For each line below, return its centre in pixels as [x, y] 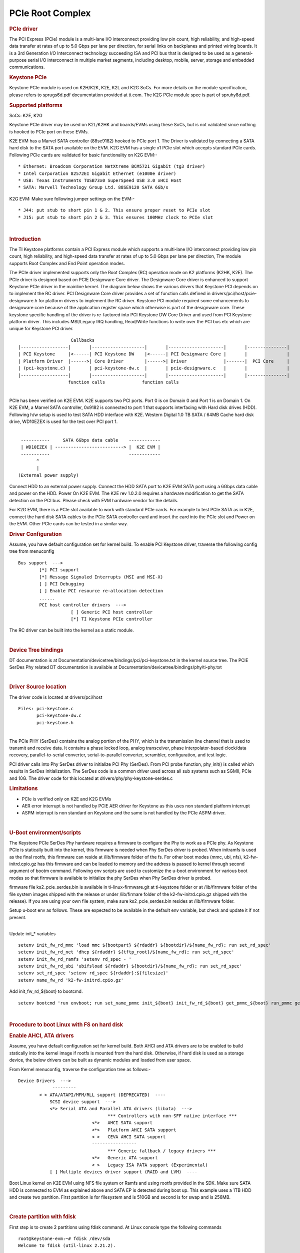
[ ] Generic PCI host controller [111, 612]
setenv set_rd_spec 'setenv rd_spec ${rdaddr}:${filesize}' [93, 973]
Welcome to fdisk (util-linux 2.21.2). [67, 1246]
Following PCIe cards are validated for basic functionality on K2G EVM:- [83, 155]
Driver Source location [38, 687]
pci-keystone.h [55, 722]
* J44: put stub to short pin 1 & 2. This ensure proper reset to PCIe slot [114, 210]
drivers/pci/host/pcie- [234, 294]
